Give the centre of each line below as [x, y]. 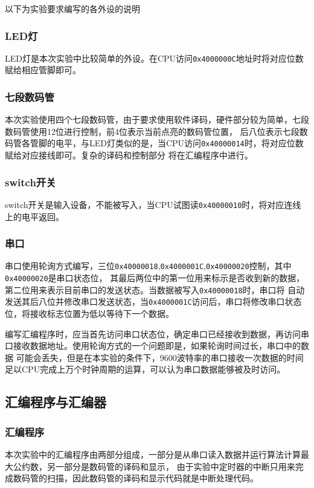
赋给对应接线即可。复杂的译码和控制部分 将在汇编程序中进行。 [129, 155]
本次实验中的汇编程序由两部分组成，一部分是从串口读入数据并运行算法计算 [153, 454]
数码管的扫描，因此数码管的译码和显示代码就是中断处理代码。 [136, 478]
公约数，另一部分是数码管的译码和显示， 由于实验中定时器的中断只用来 [154, 466]
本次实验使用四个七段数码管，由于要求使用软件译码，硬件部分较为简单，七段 [157, 119]
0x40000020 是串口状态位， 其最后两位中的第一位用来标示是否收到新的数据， [155, 278]
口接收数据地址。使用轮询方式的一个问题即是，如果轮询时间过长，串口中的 [153, 346]
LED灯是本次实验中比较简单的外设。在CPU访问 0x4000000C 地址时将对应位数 [154, 58]
